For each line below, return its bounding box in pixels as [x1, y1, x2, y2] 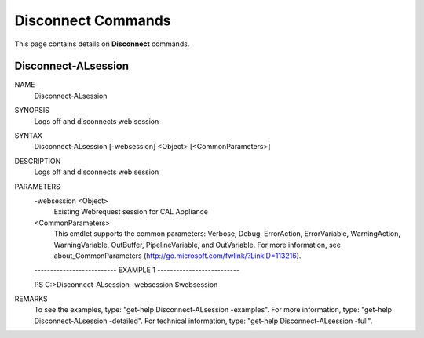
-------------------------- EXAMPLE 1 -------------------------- [34, 265, 239, 274]
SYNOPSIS [14, 106, 50, 115]
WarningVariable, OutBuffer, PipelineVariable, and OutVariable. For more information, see [53, 240, 342, 249]
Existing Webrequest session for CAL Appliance [53, 207, 208, 216]
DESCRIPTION [14, 156, 61, 165]
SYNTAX [14, 131, 43, 140]
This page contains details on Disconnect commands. [14, 39, 190, 49]
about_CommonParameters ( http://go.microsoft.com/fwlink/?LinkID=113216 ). [53, 251, 302, 260]
